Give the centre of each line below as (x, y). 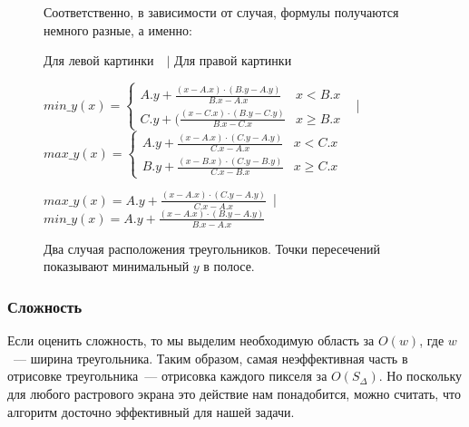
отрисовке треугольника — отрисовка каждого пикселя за (167, 376)
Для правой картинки (233, 60)
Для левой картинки (99, 60)
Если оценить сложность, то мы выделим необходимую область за (191, 340)
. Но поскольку (420, 376)
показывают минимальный (117, 266)
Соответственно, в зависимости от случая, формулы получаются (221, 12)
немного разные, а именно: (118, 29)
